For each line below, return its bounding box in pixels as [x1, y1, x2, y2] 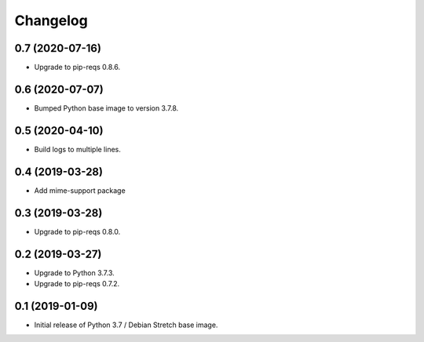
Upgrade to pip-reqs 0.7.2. [34, 278, 120, 288]
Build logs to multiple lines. [34, 144, 122, 154]
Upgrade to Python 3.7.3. [34, 267, 115, 278]
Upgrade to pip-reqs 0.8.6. [34, 63, 121, 72]
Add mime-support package [34, 185, 126, 195]
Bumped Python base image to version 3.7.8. [34, 103, 179, 113]
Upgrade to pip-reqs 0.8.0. [34, 227, 121, 236]
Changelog [14, 12, 88, 29]
